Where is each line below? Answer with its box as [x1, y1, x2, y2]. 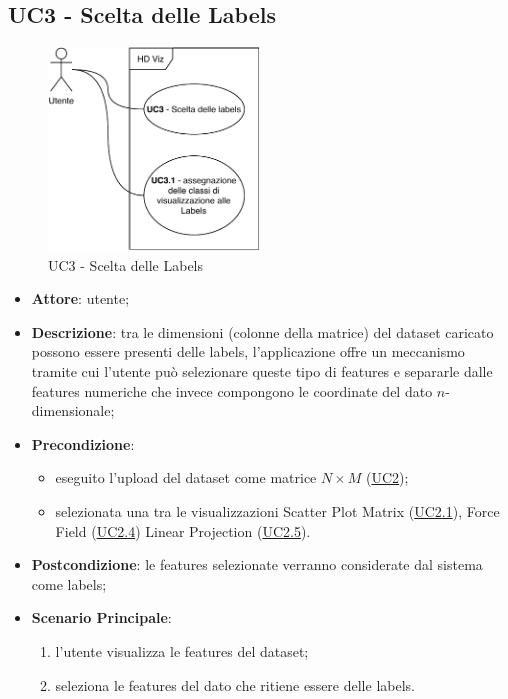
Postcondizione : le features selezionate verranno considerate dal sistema [31, 554, 483, 575]
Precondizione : [31, 433, 135, 454]
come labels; [31, 573, 107, 594]
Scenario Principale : [31, 607, 172, 628]
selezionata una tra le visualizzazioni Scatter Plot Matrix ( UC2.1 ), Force [55, 500, 500, 521]
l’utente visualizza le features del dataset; [55, 640, 309, 661]
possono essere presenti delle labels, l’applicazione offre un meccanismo [31, 341, 465, 362]
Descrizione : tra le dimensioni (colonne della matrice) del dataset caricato [31, 321, 494, 342]
